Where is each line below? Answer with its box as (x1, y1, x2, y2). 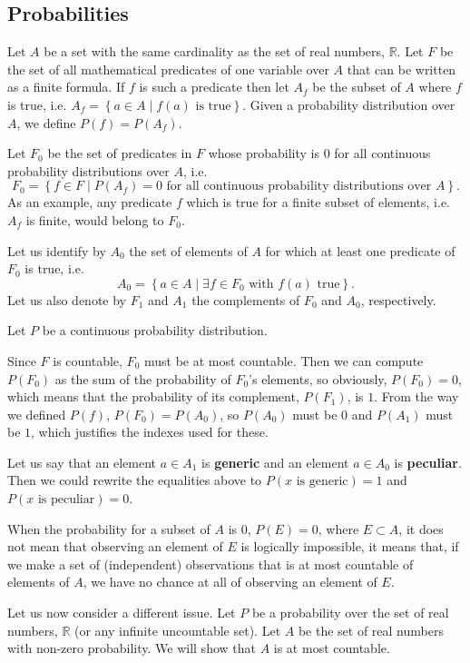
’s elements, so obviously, (249, 369, 387, 388)
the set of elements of (129, 241, 248, 260)
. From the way (374, 387, 459, 406)
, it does (398, 519, 444, 538)
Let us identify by (7, 241, 106, 260)
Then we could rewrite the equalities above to (7, 470, 262, 490)
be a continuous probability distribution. (42, 321, 268, 340)
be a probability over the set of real (251, 603, 449, 622)
